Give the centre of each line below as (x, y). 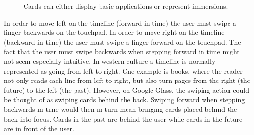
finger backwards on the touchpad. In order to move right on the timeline (114, 32)
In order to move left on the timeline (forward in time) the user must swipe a (120, 22)
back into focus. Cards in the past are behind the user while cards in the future (123, 119)
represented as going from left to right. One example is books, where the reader (123, 70)
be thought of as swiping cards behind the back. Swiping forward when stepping (125, 99)
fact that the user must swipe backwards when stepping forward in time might (122, 51)
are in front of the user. (39, 128)
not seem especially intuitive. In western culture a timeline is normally (110, 61)
